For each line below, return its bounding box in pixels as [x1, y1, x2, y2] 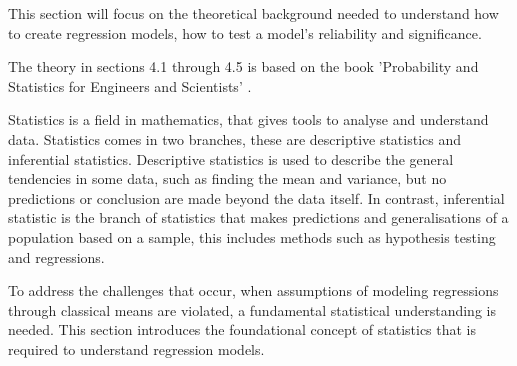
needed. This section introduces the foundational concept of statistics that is [8, 319, 477, 340]
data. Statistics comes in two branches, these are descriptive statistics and [8, 128, 462, 149]
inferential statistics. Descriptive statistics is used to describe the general [8, 148, 454, 169]
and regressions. [8, 246, 105, 267]
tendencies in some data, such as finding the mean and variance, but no [8, 168, 447, 189]
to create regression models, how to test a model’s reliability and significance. [8, 22, 482, 43]
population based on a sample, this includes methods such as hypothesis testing [8, 226, 496, 247]
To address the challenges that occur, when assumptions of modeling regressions [8, 280, 499, 301]
